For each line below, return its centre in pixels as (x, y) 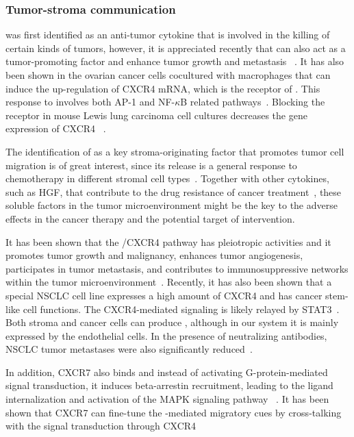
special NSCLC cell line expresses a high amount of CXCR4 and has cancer (164, 295)
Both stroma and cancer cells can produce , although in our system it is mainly (172, 322)
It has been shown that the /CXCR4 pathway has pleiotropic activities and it (168, 241)
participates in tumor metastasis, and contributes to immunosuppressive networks (177, 268)
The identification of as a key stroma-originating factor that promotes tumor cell (175, 151)
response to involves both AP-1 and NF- (90, 102)
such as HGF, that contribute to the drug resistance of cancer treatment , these (174, 191)
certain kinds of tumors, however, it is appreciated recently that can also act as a (176, 48)
